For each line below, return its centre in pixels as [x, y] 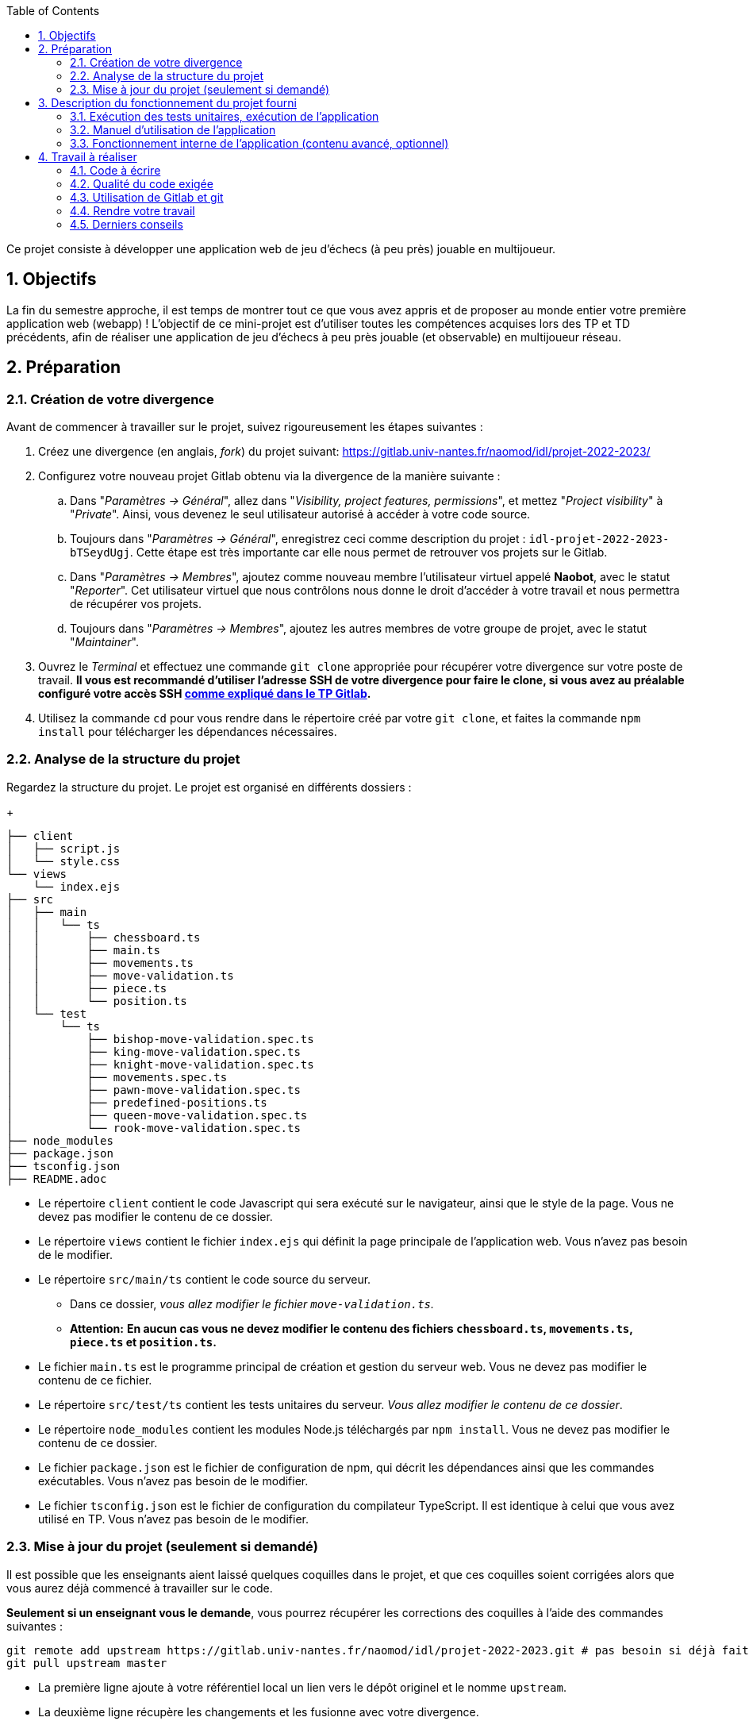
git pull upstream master [87, 1663]
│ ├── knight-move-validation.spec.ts [160, 1064]
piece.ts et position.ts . [143, 1342]
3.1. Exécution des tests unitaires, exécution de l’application [225, 116]
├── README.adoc [57, 1178]
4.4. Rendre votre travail [133, 211]
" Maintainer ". [104, 642]
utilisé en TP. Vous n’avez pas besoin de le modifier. [174, 1519]
